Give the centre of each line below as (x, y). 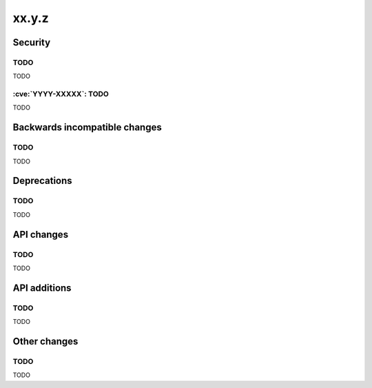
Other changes (45, 341)
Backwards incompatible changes (87, 127)
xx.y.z (31, 18)
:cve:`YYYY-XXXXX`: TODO (61, 94)
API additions (42, 288)
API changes (41, 234)
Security (32, 42)
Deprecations (42, 181)
